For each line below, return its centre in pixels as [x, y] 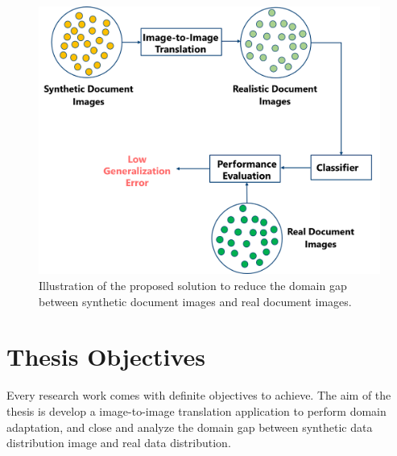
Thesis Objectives [106, 357]
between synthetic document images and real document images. [195, 301]
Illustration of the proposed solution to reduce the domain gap [193, 286]
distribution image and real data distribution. [119, 443]
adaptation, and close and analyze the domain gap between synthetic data [190, 427]
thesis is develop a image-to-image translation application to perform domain [196, 410]
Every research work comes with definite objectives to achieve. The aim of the [199, 395]
